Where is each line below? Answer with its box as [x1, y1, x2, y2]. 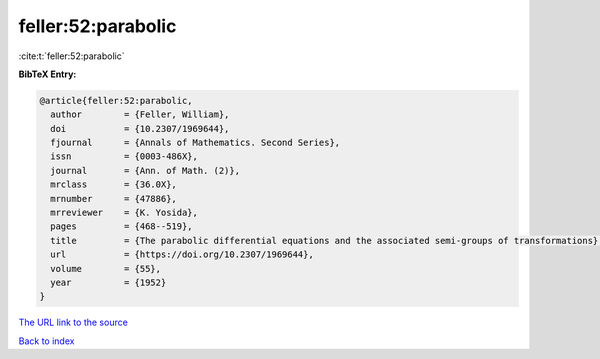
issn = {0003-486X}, [50, 151, 199, 162]
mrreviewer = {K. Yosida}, [50, 207, 199, 219]
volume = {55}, [50, 263, 162, 274]
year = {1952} [50, 277, 167, 288]
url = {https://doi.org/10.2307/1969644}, [50, 249, 314, 260]
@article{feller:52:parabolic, [39, 95, 194, 106]
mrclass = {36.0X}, [50, 179, 177, 190]
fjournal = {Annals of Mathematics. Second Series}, [50, 137, 341, 149]
